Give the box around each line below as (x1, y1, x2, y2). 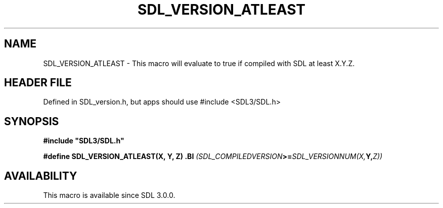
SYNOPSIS (4, 115, 59, 128)
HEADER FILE (4, 76, 72, 89)
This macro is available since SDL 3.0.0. (43, 191, 175, 200)
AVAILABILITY (4, 169, 77, 182)
